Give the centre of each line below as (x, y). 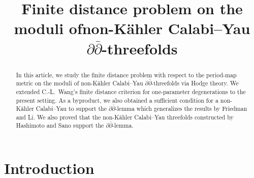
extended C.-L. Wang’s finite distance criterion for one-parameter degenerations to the (131, 91)
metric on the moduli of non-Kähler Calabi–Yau (80, 83)
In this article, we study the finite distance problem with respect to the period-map (126, 75)
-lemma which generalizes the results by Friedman (181, 109)
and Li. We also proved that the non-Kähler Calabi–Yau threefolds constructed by (125, 117)
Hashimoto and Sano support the (60, 125)
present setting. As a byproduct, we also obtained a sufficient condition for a (117, 100)
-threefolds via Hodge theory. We (195, 83)
